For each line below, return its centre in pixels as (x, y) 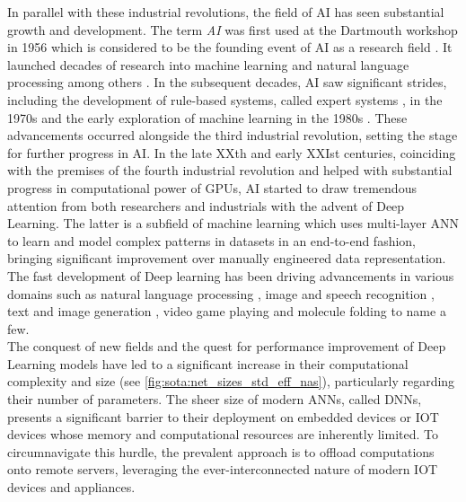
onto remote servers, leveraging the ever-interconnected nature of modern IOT (223, 469)
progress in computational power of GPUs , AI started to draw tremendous (212, 187)
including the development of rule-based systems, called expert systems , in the (225, 99)
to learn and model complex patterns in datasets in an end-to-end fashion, (212, 240)
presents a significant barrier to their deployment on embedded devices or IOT (223, 416)
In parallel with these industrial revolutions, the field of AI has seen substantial (226, 12)
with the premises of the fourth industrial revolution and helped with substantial (230, 170)
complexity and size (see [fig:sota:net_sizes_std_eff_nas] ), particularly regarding (231, 381)
